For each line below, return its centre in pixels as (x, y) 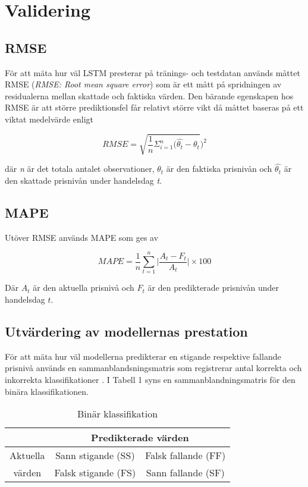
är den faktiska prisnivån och (219, 169)
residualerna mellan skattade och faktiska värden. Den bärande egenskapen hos (149, 95)
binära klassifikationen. (47, 391)
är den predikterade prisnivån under (213, 288)
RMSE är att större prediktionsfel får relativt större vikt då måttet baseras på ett (154, 107)
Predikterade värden (140, 438)
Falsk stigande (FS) (95, 473)
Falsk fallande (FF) (186, 455)
